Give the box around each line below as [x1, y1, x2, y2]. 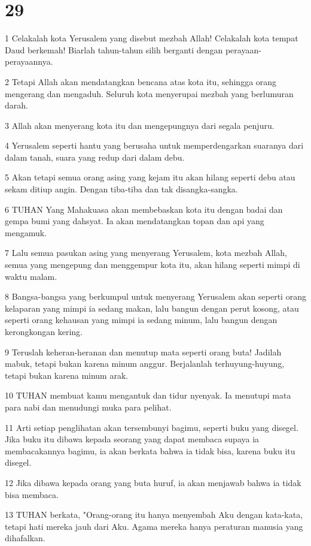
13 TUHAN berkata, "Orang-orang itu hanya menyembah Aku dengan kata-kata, [5, 508, 303, 521]
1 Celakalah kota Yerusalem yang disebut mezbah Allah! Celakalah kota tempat [5, 32, 298, 44]
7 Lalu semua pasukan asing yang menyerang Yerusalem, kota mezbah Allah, [5, 246, 287, 259]
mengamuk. [5, 226, 47, 239]
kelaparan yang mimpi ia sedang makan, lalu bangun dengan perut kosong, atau [5, 301, 299, 314]
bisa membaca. [5, 488, 59, 500]
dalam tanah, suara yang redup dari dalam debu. [5, 150, 185, 163]
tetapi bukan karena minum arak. [5, 369, 129, 381]
